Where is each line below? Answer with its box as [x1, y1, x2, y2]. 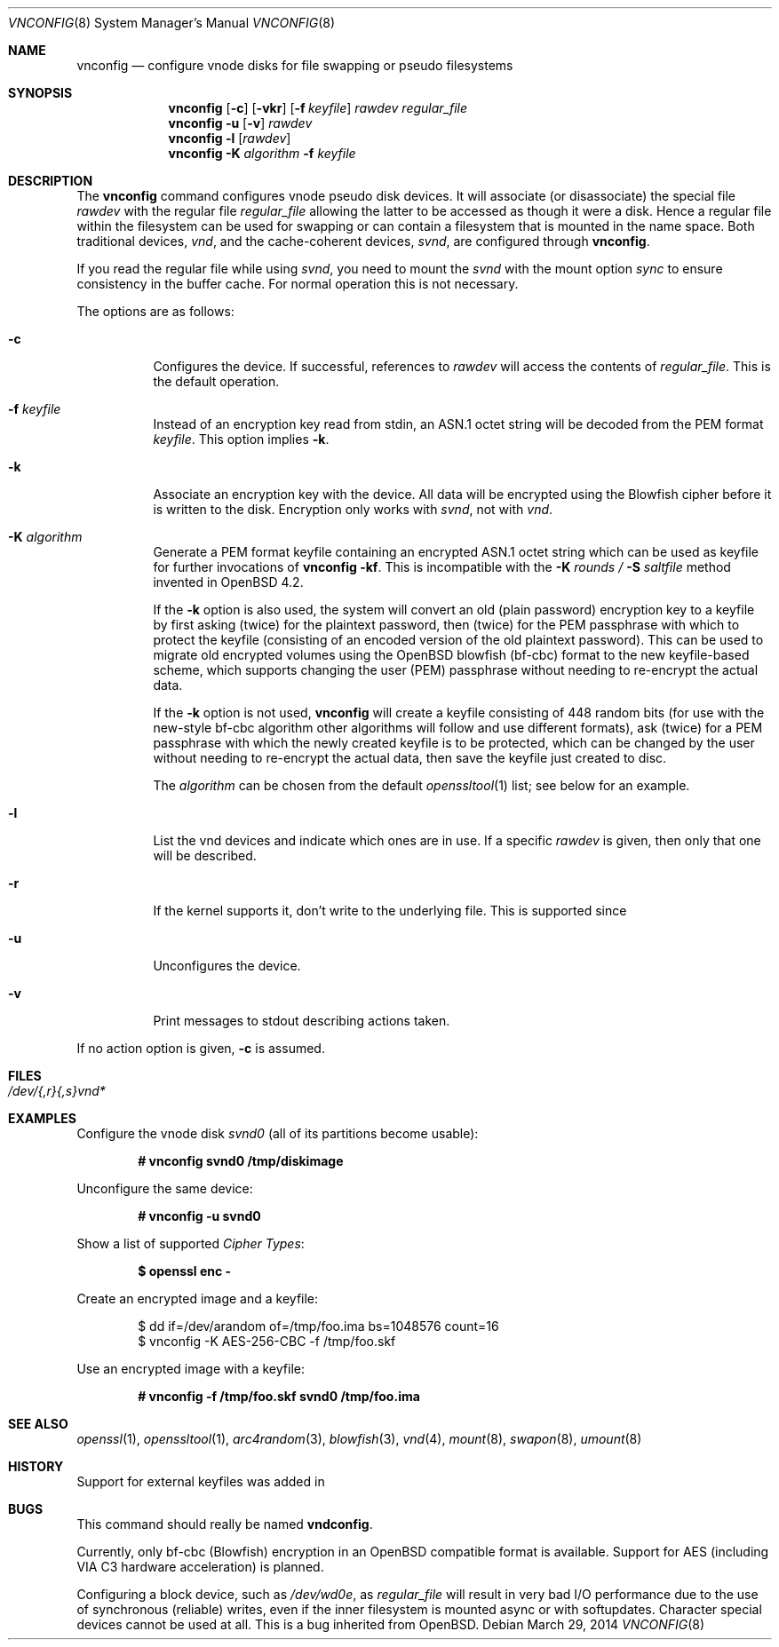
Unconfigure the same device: [76, 1181, 253, 1196]
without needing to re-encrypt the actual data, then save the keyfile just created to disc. [153, 750, 667, 765]
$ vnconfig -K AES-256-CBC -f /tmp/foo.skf [138, 1334, 396, 1349]
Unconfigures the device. [153, 958, 301, 973]
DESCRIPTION [8, 173, 93, 188]
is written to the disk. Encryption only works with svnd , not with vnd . [153, 502, 553, 517]
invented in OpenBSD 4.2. [153, 574, 304, 590]
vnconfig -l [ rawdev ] [168, 131, 291, 146]
